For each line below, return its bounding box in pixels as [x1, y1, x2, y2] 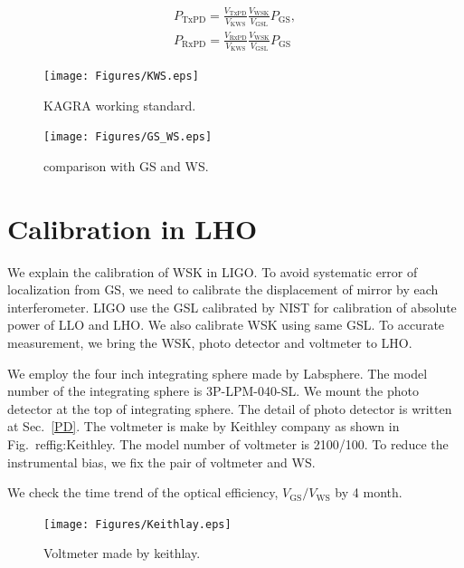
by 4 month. [335, 483, 402, 502]
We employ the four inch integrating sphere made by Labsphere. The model [7, 363, 428, 382]
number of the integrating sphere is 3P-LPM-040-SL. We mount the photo [7, 381, 419, 400]
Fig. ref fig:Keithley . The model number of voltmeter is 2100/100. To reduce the [7, 434, 449, 453]
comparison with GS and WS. [43, 156, 209, 175]
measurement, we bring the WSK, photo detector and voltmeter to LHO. [7, 332, 412, 351]
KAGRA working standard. [43, 95, 196, 114]
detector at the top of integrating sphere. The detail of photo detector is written [7, 399, 452, 418]
